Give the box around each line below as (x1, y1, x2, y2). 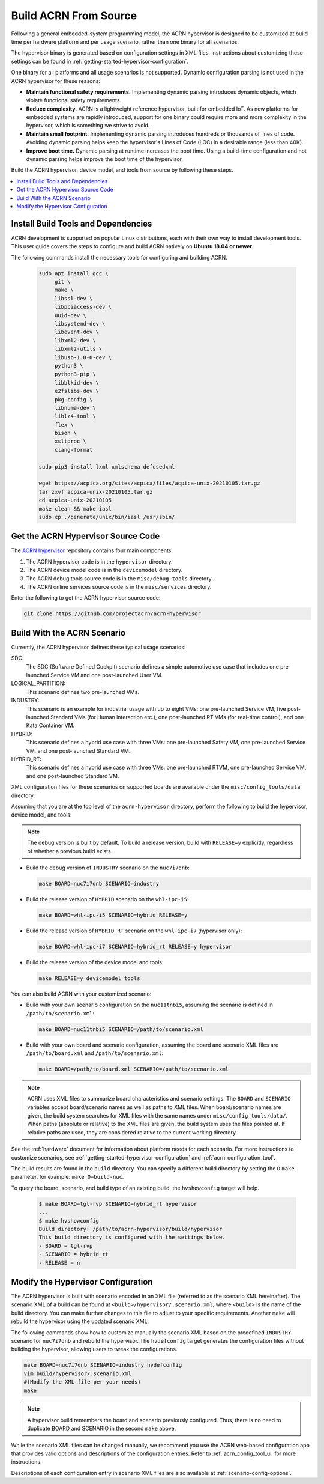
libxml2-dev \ (54, 337, 96, 344)
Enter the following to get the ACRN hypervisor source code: (11, 594, 161, 601)
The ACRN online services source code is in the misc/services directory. (26, 583, 212, 591)
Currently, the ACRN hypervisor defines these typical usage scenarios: (11, 643, 186, 651)
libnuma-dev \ (54, 404, 96, 411)
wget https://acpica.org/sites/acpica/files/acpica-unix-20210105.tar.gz (38, 480, 260, 487)
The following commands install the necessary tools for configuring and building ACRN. (11, 254, 227, 261)
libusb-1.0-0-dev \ (54, 354, 112, 360)
